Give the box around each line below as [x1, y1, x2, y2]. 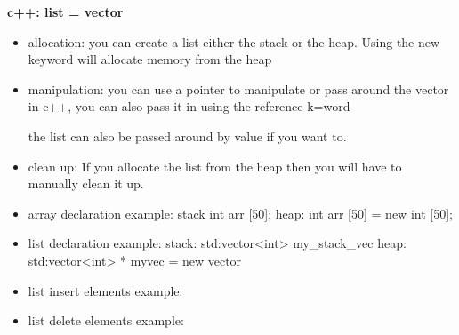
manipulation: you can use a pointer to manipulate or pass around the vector [28, 79, 449, 98]
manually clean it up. [28, 174, 144, 193]
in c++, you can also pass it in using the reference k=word [28, 97, 350, 116]
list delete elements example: [28, 311, 184, 330]
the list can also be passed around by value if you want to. [28, 126, 347, 145]
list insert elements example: [28, 281, 183, 299]
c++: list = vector [7, 3, 124, 20]
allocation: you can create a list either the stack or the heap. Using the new [28, 32, 440, 51]
